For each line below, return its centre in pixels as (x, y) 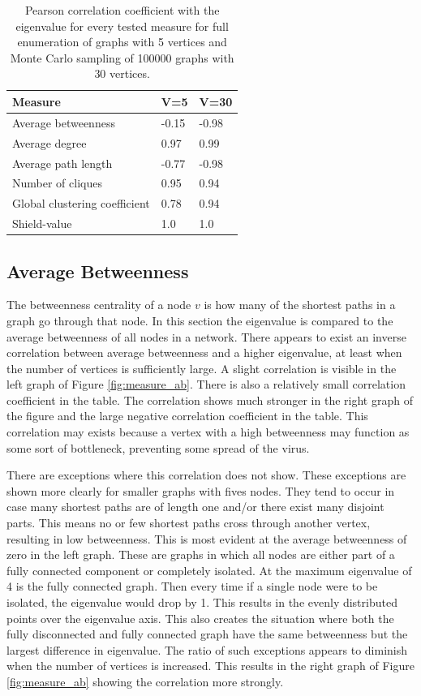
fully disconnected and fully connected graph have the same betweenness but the (207, 634)
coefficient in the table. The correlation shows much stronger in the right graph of (210, 400)
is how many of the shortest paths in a (300, 305)
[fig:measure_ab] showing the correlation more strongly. (145, 681)
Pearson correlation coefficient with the (122, 10)
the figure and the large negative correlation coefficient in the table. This (187, 416)
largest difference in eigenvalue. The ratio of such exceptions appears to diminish (207, 649)
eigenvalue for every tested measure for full (122, 26)
